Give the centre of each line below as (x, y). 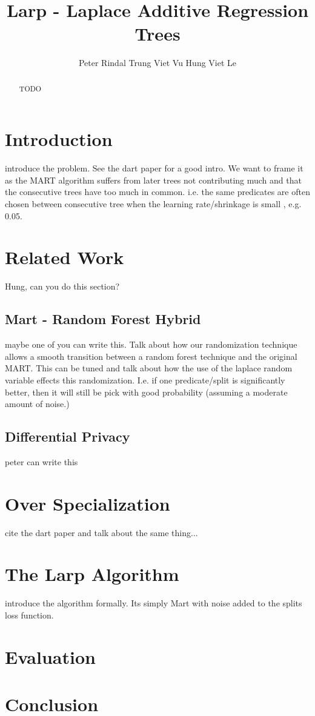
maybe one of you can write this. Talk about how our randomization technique (151, 344)
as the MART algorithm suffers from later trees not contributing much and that (153, 180)
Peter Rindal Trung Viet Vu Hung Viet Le (157, 63)
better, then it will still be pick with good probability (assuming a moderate (146, 392)
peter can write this (41, 461)
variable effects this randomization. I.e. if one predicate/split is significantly (145, 380)
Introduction (59, 139)
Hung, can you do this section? (62, 286)
